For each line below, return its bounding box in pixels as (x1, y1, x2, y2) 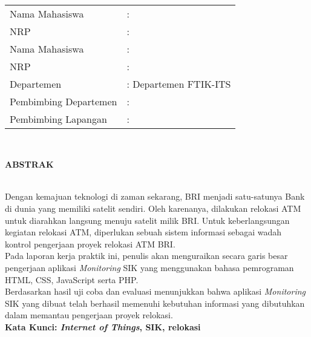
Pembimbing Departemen (10, 94, 117, 108)
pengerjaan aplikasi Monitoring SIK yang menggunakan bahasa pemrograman (5, 261, 294, 273)
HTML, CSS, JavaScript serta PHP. (5, 273, 139, 286)
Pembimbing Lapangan (10, 111, 107, 126)
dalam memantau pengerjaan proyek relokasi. (5, 309, 173, 321)
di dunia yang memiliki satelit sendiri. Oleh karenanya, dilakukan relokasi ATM (5, 201, 301, 214)
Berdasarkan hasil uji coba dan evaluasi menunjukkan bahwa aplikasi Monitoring (5, 285, 306, 298)
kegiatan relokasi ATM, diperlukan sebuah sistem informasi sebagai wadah (5, 226, 282, 238)
